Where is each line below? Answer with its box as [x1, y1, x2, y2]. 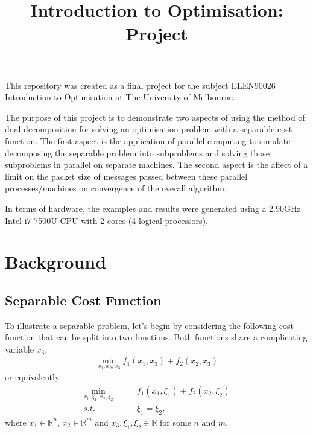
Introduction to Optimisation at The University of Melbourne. [5, 91, 235, 103]
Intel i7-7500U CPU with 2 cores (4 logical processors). [5, 214, 208, 226]
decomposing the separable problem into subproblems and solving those [5, 146, 270, 159]
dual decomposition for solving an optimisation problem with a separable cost [5, 123, 292, 135]
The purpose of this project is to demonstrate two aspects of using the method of [5, 110, 305, 123]
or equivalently [5, 371, 60, 383]
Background [5, 249, 107, 274]
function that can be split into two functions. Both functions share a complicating [5, 331, 308, 343]
